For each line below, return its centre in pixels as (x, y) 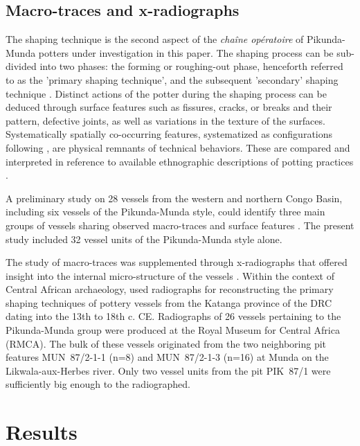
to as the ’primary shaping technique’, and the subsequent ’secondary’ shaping (172, 79)
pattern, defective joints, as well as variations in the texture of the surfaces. (165, 120)
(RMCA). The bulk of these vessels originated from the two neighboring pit (166, 343)
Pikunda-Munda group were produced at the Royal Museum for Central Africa (173, 330)
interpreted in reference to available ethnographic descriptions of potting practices (180, 161)
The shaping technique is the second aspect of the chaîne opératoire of (155, 39)
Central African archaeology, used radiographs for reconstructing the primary (170, 289)
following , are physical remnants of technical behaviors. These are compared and (178, 147)
